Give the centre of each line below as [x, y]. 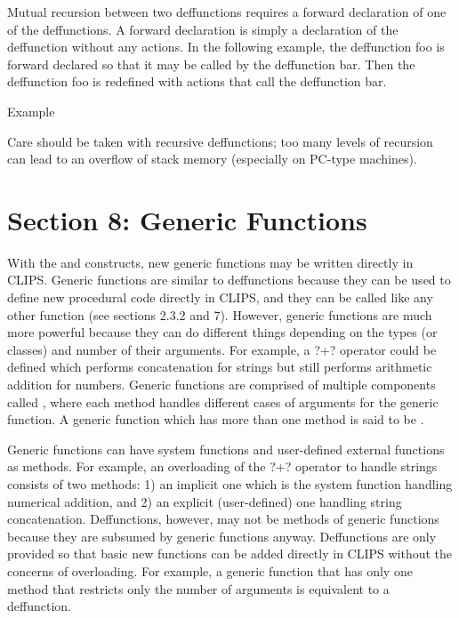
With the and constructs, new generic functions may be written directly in [210, 262]
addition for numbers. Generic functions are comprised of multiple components [221, 385]
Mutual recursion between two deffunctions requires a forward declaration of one [227, 12]
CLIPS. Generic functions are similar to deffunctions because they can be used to [229, 280]
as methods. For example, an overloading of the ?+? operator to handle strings [222, 466]
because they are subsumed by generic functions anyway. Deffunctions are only [222, 536]
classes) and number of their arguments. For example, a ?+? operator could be [222, 349]
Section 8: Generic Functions [187, 219]
